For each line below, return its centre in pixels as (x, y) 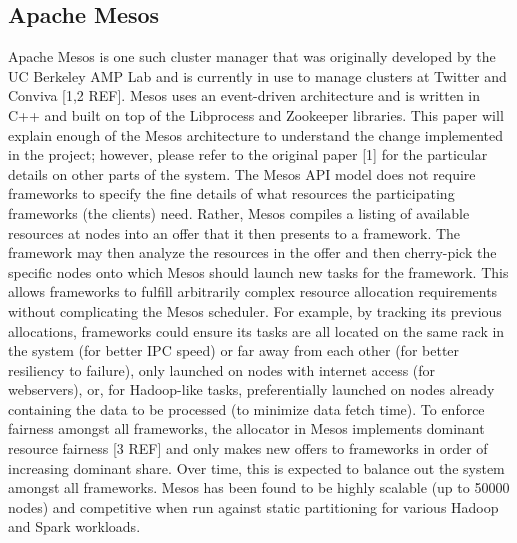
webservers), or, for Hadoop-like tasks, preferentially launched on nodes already (251, 389)
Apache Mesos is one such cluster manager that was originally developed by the (252, 56)
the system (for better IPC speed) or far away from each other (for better (234, 350)
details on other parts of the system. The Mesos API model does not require (242, 173)
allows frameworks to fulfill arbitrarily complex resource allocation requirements (253, 291)
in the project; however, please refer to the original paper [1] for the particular (248, 154)
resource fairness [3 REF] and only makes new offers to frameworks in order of (248, 448)
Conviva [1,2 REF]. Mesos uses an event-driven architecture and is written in (244, 95)
